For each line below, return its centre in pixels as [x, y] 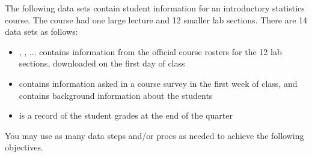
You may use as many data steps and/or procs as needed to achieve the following [154, 135]
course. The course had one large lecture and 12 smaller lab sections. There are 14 [156, 19]
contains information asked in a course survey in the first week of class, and [158, 83]
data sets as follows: [41, 31]
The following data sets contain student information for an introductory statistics [155, 8]
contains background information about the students [116, 95]
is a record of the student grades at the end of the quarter [126, 115]
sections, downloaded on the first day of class [102, 63]
